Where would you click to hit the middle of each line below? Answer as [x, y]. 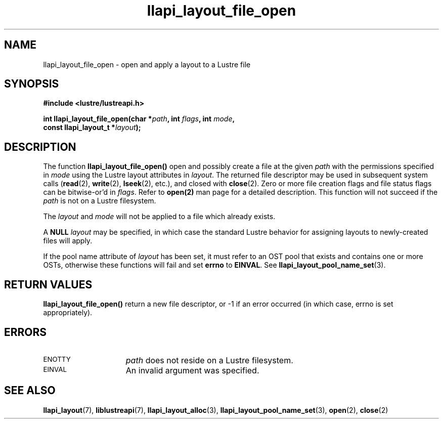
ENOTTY [57, 359]
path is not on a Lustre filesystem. [100, 201]
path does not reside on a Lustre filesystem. [209, 360]
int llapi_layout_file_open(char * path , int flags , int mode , [139, 119]
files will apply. [68, 241]
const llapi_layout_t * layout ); [92, 128]
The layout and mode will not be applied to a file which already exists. [159, 217]
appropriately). [68, 313]
